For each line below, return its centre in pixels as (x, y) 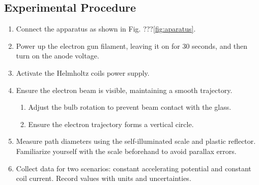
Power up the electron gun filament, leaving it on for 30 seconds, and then (132, 45)
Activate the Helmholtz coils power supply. (83, 72)
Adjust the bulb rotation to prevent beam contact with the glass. (130, 107)
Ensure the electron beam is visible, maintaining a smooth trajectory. (124, 90)
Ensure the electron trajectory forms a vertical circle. (111, 124)
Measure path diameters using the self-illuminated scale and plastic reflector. (136, 141)
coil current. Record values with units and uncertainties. (104, 178)
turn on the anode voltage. (57, 56)
